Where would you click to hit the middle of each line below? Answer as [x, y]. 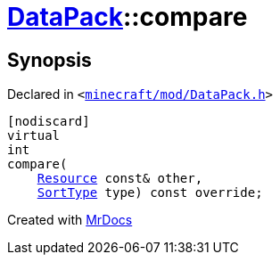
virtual [34, 136]
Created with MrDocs [70, 220]
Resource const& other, [120, 179]
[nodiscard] [49, 122]
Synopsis [49, 60]
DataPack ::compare [128, 17]
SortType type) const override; [150, 193]
